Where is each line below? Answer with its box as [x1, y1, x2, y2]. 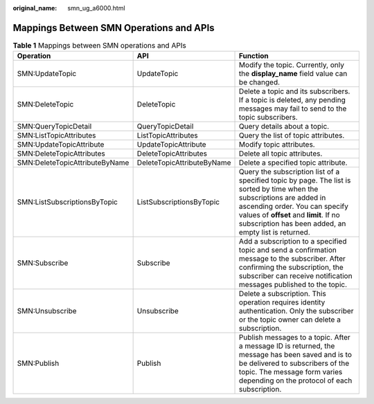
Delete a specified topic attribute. [239, 158, 348, 167]
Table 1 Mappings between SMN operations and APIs [12, 41, 186, 50]
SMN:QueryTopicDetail [17, 122, 92, 131]
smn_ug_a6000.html [67, 4, 125, 12]
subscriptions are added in [239, 193, 326, 203]
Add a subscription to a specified [239, 237, 347, 246]
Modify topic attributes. [239, 140, 315, 149]
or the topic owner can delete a [239, 315, 341, 324]
